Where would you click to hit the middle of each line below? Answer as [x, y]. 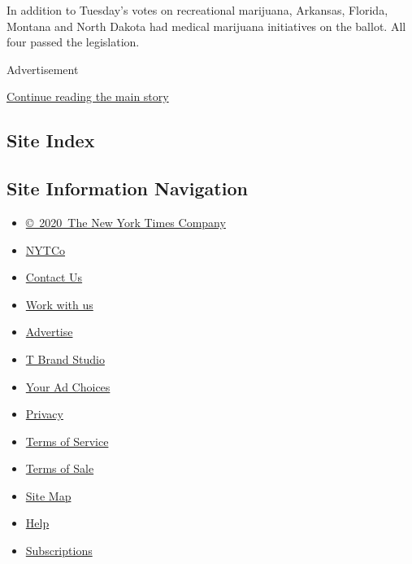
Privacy [44, 414]
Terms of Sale [60, 468]
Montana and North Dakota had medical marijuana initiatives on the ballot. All [206, 26]
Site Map [48, 495]
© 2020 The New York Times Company [126, 222]
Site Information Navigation [127, 188]
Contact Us [54, 277]
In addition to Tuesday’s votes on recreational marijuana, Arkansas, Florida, [197, 10]
